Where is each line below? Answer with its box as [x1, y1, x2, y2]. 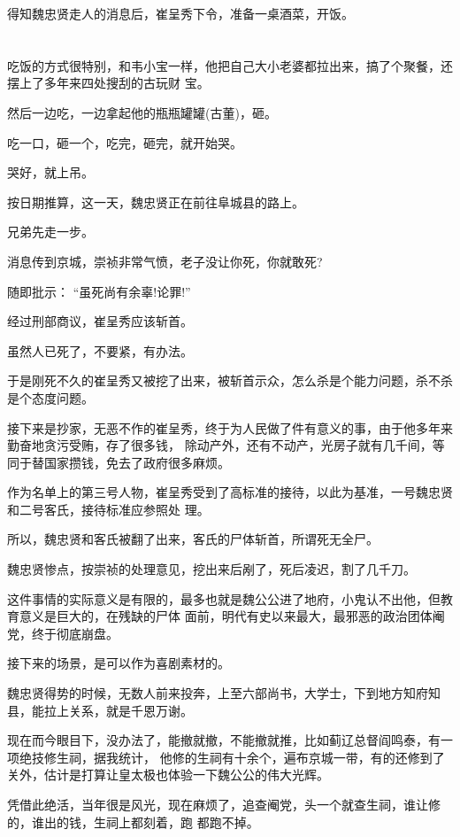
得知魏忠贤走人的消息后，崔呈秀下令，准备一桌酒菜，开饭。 [7, 4, 354, 22]
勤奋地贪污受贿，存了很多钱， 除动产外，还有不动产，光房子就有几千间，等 [7, 436, 445, 454]
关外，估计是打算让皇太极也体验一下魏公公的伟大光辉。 [7, 765, 329, 784]
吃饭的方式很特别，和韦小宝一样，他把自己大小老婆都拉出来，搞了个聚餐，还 [7, 56, 453, 74]
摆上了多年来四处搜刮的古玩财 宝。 [7, 74, 210, 92]
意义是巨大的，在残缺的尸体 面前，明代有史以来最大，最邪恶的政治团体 [19, 607, 433, 625]
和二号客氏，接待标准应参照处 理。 [7, 500, 210, 518]
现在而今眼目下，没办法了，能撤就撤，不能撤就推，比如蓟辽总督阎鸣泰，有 [7, 731, 441, 749]
